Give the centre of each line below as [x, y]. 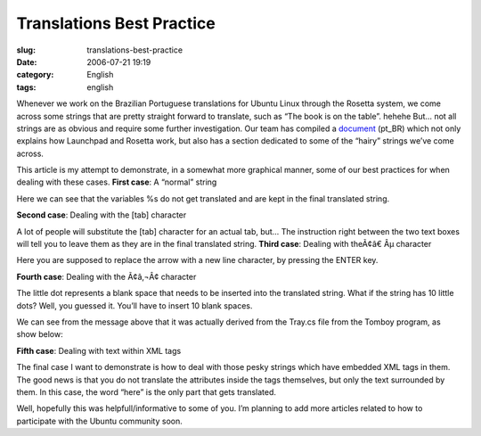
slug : [26, 50]
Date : [27, 62]
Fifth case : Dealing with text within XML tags [99, 350]
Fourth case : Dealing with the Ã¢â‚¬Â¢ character [106, 276]
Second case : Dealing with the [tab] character [102, 215]
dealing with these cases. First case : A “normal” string [117, 182]
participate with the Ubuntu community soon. [99, 421]
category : [35, 75]
